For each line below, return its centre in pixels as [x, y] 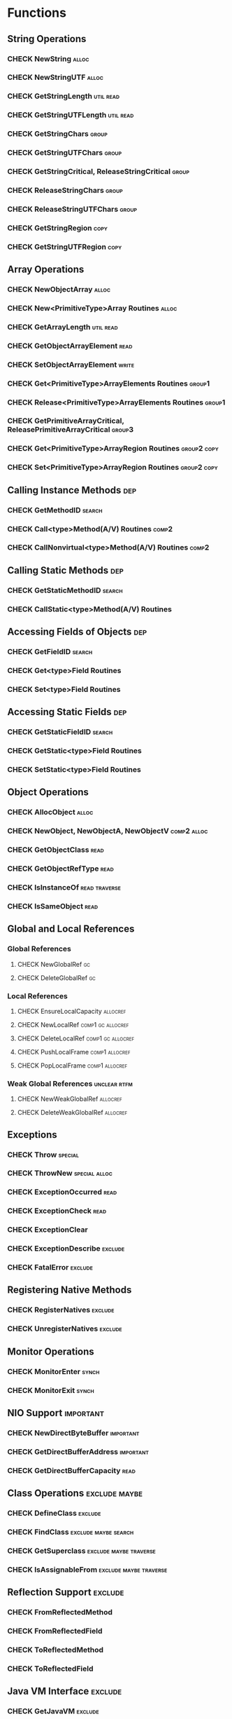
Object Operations [48, 793]
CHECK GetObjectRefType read [60, 869]
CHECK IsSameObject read [53, 906]
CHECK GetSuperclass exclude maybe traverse [81, 1551]
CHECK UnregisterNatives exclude [65, 1329]
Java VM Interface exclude [65, 1691]
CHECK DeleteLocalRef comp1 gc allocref [76, 1038]
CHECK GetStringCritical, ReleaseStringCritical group [99, 172]
